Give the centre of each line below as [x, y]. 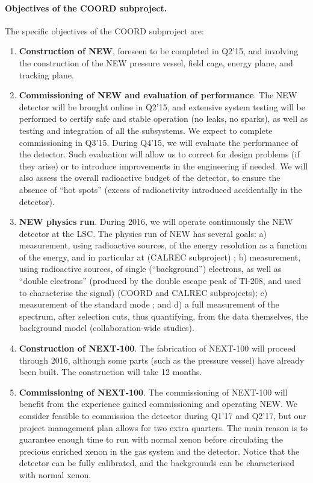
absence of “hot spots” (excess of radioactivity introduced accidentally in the [160, 189]
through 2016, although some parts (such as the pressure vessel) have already [162, 360]
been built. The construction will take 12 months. [110, 372]
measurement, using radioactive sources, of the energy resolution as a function [163, 245]
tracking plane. [46, 74]
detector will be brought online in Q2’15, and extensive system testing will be [162, 106]
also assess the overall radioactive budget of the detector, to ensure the [150, 178]
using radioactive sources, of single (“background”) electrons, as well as [150, 269]
